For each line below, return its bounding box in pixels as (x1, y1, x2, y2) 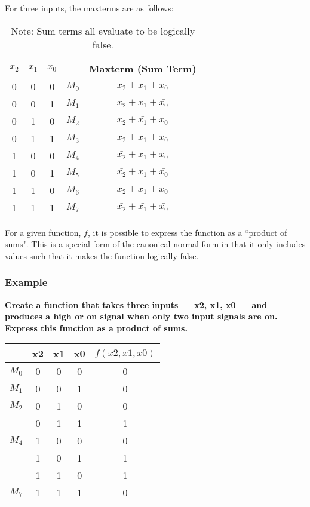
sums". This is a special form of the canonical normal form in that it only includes (5, 238, 306, 250)
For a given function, (5, 226, 81, 238)
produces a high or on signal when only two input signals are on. (5, 310, 278, 322)
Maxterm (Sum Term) (89, 61, 197, 75)
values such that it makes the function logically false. (5, 249, 199, 262)
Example (5, 275, 48, 290)
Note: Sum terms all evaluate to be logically (11, 23, 195, 38)
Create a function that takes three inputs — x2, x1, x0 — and (5, 298, 268, 311)
